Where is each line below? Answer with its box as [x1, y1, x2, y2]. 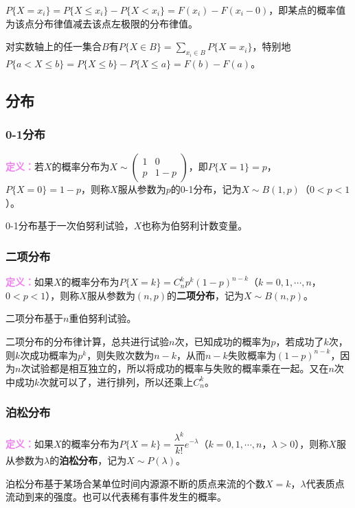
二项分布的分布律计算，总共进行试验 [5, 334, 169, 348]
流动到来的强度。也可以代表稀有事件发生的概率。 [5, 489, 227, 504]
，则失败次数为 [87, 347, 154, 362]
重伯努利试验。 [69, 311, 137, 325]
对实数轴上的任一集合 [5, 39, 102, 54]
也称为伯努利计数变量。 [141, 218, 248, 233]
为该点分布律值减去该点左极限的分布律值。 [5, 16, 198, 30]
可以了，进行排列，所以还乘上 [58, 374, 194, 389]
